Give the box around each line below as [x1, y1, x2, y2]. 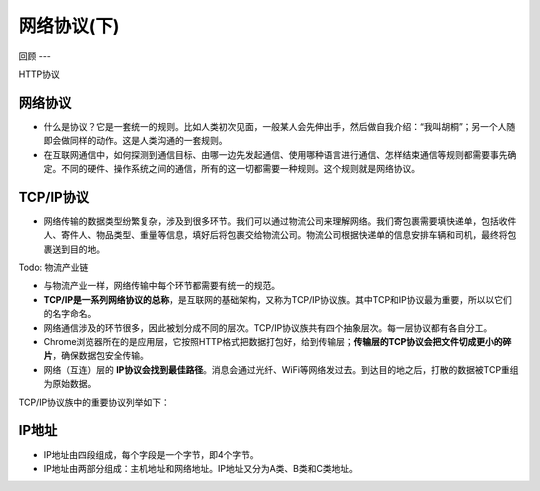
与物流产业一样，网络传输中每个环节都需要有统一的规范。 [43, 280, 280, 292]
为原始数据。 [43, 378, 97, 390]
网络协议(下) [18, 15, 120, 37]
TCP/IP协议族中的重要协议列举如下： [18, 396, 170, 408]
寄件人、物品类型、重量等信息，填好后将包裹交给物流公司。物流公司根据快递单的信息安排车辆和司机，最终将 [60, 229, 508, 241]
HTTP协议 [18, 68, 60, 80]
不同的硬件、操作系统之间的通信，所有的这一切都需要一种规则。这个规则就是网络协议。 [60, 163, 420, 175]
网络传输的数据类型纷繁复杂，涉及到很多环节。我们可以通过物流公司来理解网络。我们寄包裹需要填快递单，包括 [43, 215, 499, 227]
